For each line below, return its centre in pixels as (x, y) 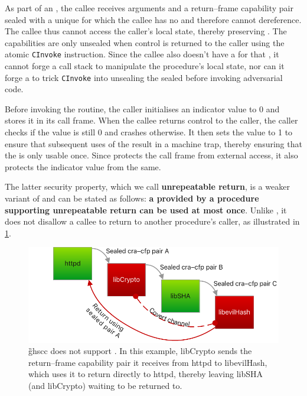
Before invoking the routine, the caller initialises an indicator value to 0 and (142, 108)
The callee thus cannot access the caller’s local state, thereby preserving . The (146, 31)
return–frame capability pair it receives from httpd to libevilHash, (148, 362)
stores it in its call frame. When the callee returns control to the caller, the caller (151, 120)
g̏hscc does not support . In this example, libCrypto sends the (140, 351)
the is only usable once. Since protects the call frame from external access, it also (151, 155)
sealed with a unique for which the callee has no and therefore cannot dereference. (153, 19)
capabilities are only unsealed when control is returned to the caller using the (145, 42)
